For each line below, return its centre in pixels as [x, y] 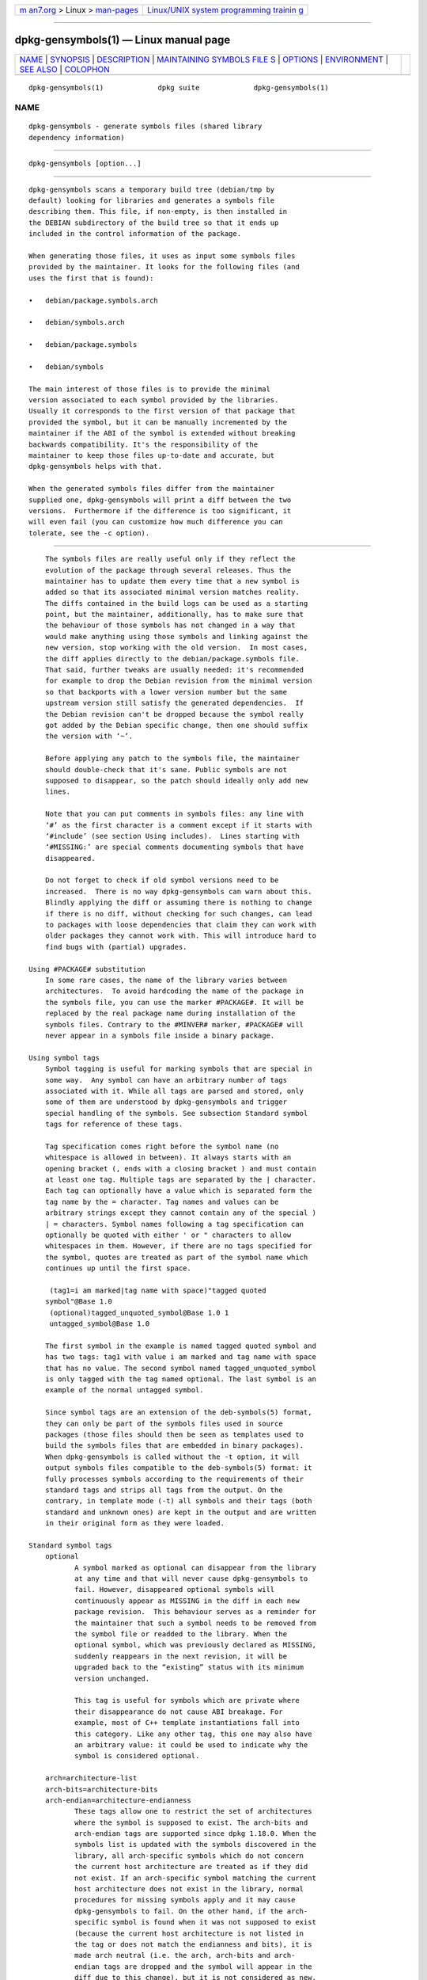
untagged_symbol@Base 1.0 [100, 1324]
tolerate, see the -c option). [89, 533]
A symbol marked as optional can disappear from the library [195, 1567]
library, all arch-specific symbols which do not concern [189, 1856]
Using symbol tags [64, 1058]
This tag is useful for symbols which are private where [187, 1700]
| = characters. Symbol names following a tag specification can [174, 1224]
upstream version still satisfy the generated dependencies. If [174, 703]
